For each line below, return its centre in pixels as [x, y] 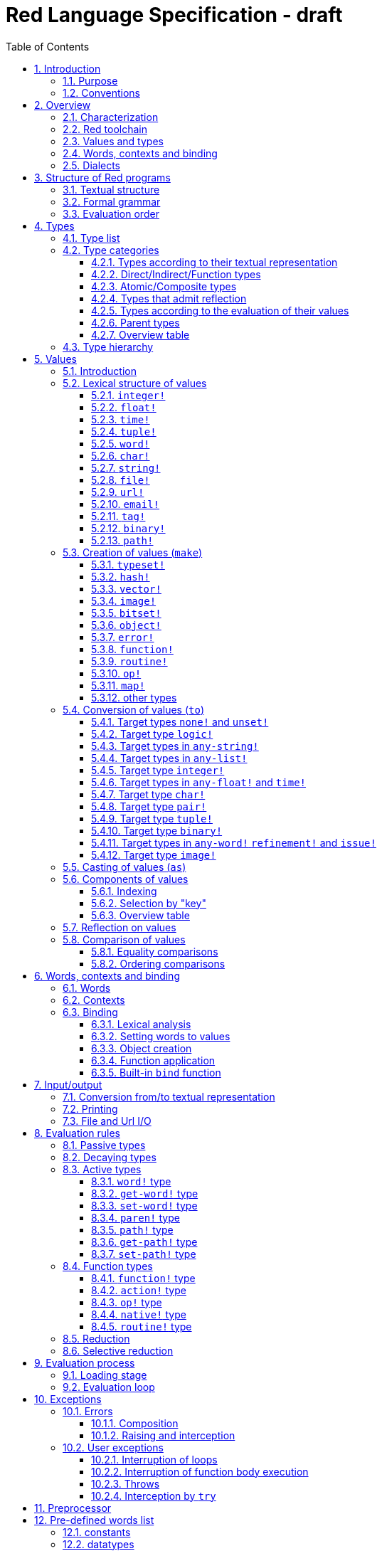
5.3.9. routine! [129, 661]
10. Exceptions [68, 1399]
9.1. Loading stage [105, 1375]
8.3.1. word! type [131, 1181]
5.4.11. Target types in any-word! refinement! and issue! [234, 842]
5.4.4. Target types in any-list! [169, 758]
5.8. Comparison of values [124, 939]
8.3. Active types [102, 1169]
